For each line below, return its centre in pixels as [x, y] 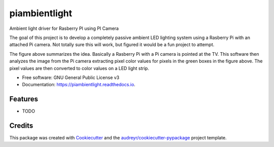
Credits [21, 126]
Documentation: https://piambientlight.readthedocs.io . [79, 85]
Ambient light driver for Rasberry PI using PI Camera [64, 28]
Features [24, 99]
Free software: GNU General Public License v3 [71, 77]
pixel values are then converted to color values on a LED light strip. [79, 68]
